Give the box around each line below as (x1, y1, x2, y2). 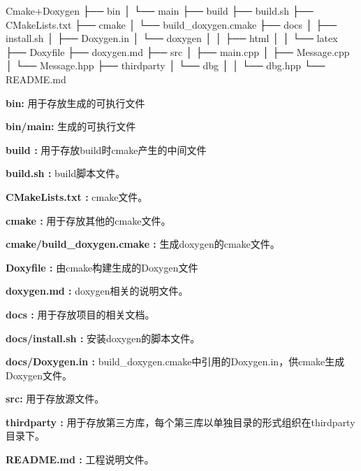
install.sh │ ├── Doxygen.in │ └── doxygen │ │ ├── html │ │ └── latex (6, 31, 338, 45)
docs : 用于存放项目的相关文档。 (6, 307, 155, 321)
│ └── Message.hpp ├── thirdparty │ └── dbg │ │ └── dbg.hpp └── (6, 58, 325, 73)
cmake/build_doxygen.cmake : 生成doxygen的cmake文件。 (6, 237, 280, 251)
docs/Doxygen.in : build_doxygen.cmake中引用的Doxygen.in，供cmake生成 (6, 354, 345, 369)
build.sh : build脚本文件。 (6, 166, 126, 181)
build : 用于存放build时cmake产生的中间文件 (6, 142, 207, 157)
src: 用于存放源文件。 (6, 391, 105, 406)
